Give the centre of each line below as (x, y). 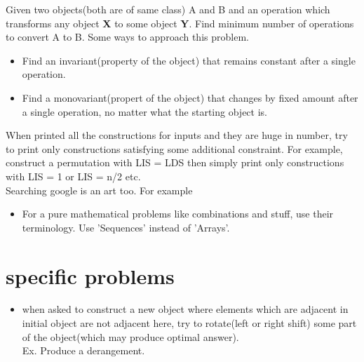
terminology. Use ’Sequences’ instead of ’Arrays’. (126, 227)
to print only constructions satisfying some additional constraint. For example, (174, 148)
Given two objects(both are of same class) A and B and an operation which (168, 9)
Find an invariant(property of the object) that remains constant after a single (189, 60)
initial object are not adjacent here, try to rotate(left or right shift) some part (189, 323)
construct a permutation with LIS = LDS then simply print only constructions (175, 162)
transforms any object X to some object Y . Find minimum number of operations (180, 23)
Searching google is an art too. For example (99, 190)
